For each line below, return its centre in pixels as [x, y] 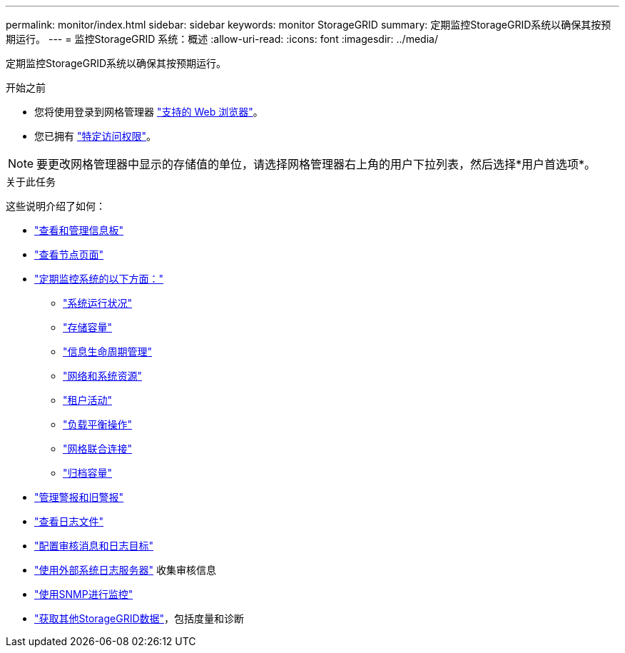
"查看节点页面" [69, 254]
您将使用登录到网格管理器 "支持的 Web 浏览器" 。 [149, 112]
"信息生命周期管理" [108, 351]
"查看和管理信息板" [79, 230]
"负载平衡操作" [98, 424]
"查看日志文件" [69, 521]
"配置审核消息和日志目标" [94, 546]
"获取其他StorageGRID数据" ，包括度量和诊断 [139, 618]
